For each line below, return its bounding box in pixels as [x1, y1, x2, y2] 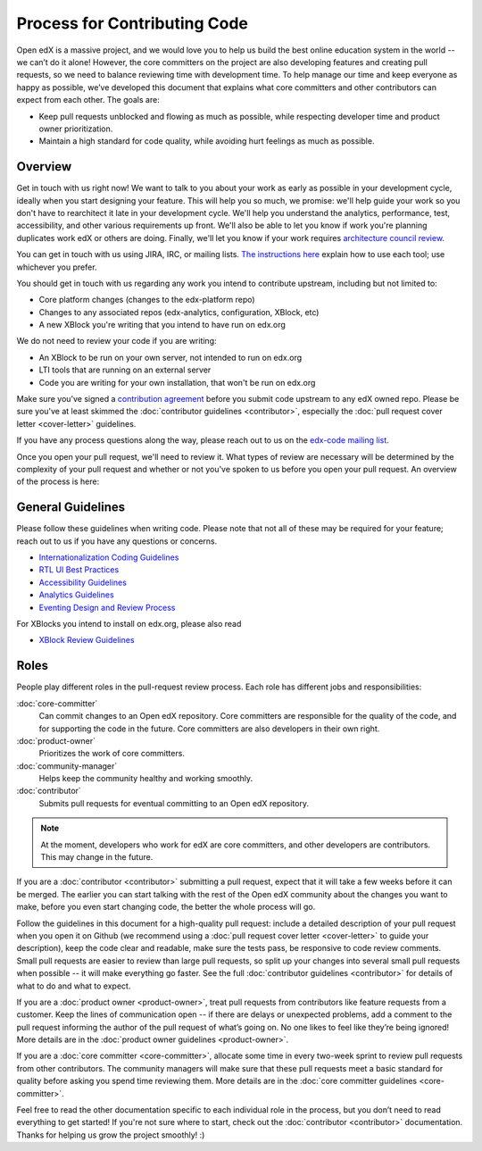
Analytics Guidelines [38, 589, 115, 600]
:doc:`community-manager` [16, 760, 118, 772]
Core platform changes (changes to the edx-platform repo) [38, 295, 255, 305]
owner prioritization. [38, 123, 113, 134]
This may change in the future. [40, 852, 154, 863]
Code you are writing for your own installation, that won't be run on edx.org [38, 377, 316, 388]
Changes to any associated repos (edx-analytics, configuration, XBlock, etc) [38, 306, 320, 317]
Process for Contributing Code [16, 13, 249, 33]
